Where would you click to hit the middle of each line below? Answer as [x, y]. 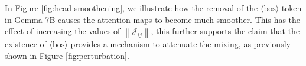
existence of [26, 44]
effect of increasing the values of [63, 31]
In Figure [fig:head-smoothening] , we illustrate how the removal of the [131, 8]
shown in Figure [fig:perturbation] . [67, 55]
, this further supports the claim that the [225, 31]
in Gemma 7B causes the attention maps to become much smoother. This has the [153, 19]
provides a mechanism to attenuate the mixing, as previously [180, 44]
